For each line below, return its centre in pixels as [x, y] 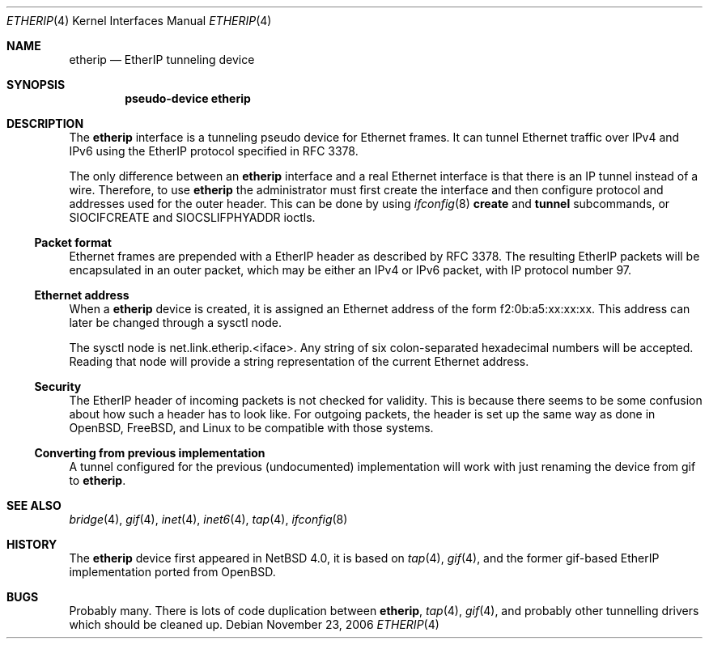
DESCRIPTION [45, 123]
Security [58, 386]
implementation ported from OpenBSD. [172, 572]
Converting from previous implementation [150, 453]
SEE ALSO [34, 505]
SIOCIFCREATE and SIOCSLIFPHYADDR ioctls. [192, 217]
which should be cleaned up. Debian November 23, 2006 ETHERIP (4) [254, 624]
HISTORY [32, 544]
